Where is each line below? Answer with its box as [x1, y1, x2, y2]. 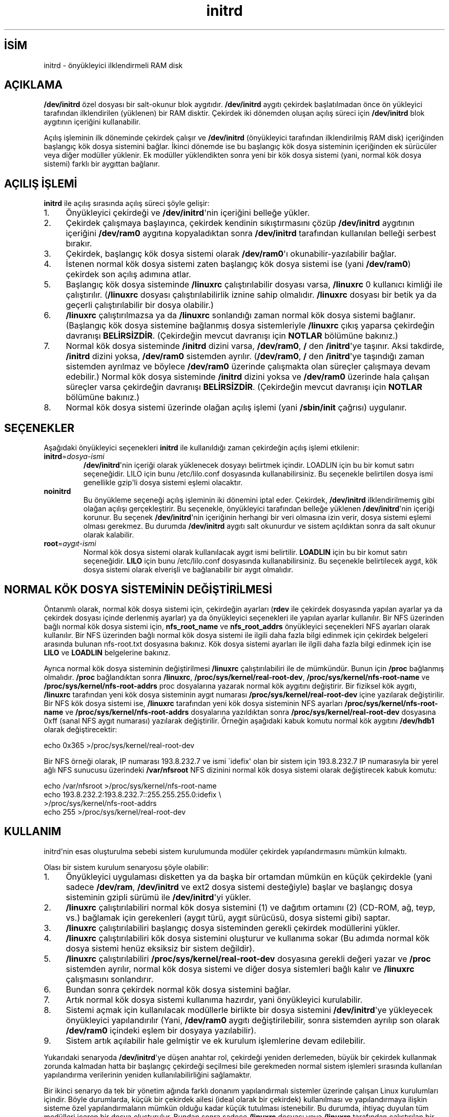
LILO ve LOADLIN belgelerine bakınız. [44, 648, 171, 657]
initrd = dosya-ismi [44, 452, 105, 461]
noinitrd [44, 487, 71, 496]
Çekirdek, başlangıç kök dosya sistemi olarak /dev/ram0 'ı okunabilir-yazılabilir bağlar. [66, 249, 397, 259]
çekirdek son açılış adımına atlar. [66, 269, 191, 280]
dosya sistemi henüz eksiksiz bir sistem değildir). [66, 943, 255, 954]
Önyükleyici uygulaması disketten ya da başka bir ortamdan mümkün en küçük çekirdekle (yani [66, 871, 432, 882]
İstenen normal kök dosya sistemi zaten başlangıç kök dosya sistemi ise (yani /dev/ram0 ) [66, 259, 411, 270]
